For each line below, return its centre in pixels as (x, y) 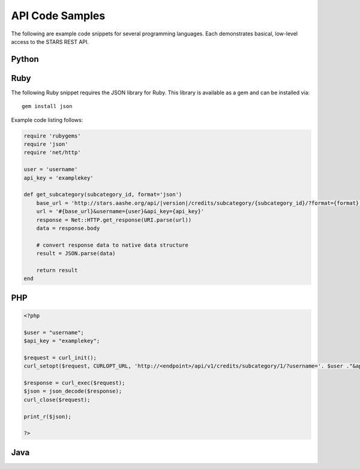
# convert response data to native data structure (112, 245)
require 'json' (46, 144)
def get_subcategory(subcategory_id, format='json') (103, 195)
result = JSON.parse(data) (76, 253)
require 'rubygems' (52, 136)
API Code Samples (58, 16)
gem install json (47, 106)
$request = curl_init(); (60, 358)
